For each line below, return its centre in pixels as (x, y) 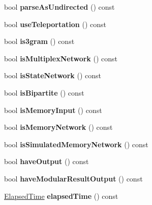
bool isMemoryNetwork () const (58, 127)
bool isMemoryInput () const (53, 110)
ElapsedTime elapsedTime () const (61, 196)
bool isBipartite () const (44, 92)
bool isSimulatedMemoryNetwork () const (76, 144)
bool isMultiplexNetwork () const (61, 58)
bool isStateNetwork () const (53, 75)
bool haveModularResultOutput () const (73, 178)
